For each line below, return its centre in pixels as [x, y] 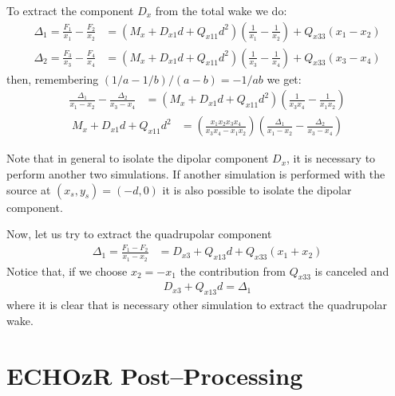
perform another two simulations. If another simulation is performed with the [196, 173]
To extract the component [70, 10]
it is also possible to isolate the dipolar [257, 189]
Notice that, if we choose [67, 271]
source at [29, 189]
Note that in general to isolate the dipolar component [138, 158]
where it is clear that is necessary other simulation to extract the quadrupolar [197, 305]
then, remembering [53, 78]
